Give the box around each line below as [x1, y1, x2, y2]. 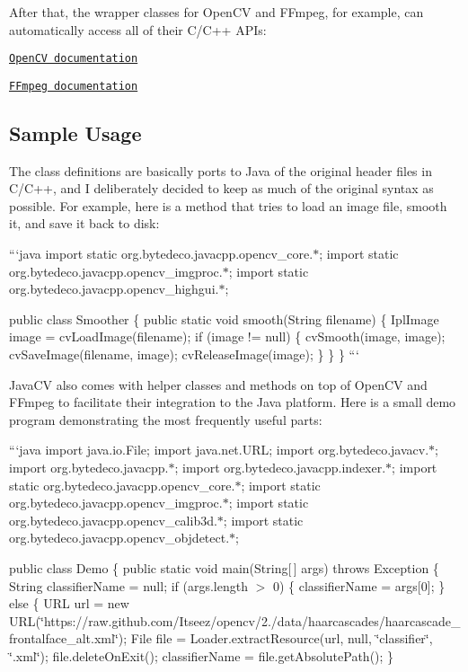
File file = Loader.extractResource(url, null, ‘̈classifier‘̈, [130, 629, 433, 648]
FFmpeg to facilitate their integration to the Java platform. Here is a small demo [9, 393, 456, 411]
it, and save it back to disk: [9, 214, 160, 233]
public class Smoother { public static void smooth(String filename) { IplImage [9, 309, 439, 328]
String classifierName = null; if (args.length [9, 576, 248, 595]
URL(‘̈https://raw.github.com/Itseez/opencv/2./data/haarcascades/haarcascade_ [9, 611, 461, 630]
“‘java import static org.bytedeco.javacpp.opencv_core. [9, 244, 313, 263]
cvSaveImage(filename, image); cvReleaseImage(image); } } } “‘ [9, 345, 359, 364]
